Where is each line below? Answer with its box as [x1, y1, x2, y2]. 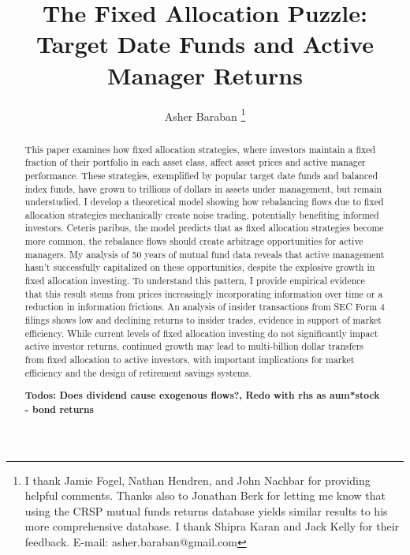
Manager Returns [107, 58, 303, 91]
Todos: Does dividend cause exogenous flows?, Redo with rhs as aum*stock [24, 388, 380, 403]
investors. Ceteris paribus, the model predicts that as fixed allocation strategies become [24, 221, 384, 234]
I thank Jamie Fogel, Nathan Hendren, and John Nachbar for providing [24, 471, 371, 488]
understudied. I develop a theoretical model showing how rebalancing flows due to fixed [24, 195, 384, 208]
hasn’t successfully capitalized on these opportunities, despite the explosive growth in [24, 261, 375, 274]
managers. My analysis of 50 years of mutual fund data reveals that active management [24, 247, 385, 261]
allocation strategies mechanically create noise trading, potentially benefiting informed [24, 208, 379, 221]
